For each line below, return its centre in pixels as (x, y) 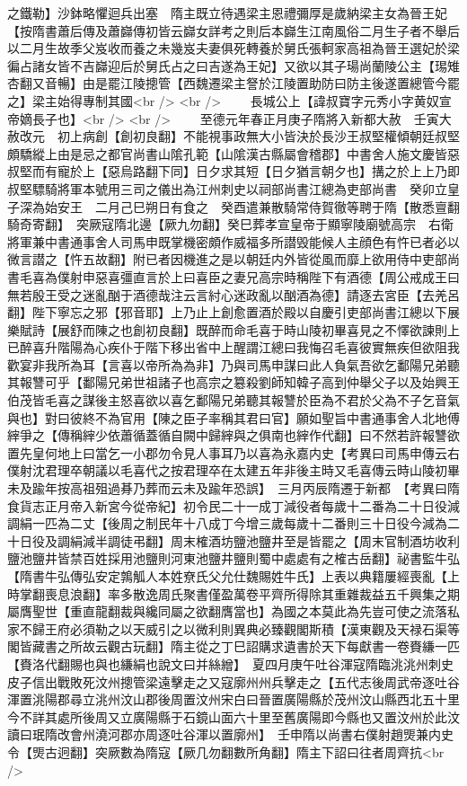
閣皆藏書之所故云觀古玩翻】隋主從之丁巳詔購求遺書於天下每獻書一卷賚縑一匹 (233, 646)
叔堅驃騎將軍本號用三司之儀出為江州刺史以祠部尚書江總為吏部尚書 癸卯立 (227, 188)
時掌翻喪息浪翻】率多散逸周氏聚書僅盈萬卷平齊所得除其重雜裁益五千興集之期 (233, 593)
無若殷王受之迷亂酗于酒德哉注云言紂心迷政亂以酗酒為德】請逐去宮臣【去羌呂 (233, 294)
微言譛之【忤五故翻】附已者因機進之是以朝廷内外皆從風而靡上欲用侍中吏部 (227, 259)
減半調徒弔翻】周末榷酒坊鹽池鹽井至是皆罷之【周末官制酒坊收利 (271, 540)
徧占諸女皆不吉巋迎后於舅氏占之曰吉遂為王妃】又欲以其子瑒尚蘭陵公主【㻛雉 (233, 65)
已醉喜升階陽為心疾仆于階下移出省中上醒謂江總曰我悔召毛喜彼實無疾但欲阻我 (233, 347)
